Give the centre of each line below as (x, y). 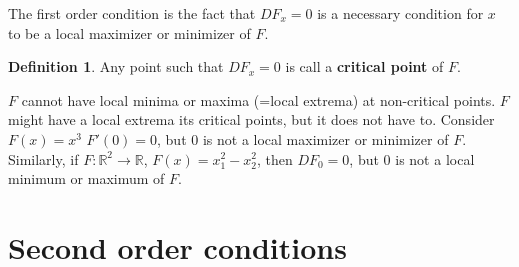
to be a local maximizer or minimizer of (129, 32)
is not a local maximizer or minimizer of (325, 138)
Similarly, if (43, 158)
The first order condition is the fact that (132, 13)
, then (274, 158)
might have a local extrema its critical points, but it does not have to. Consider (251, 119)
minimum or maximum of (86, 178)
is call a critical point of (364, 66)
